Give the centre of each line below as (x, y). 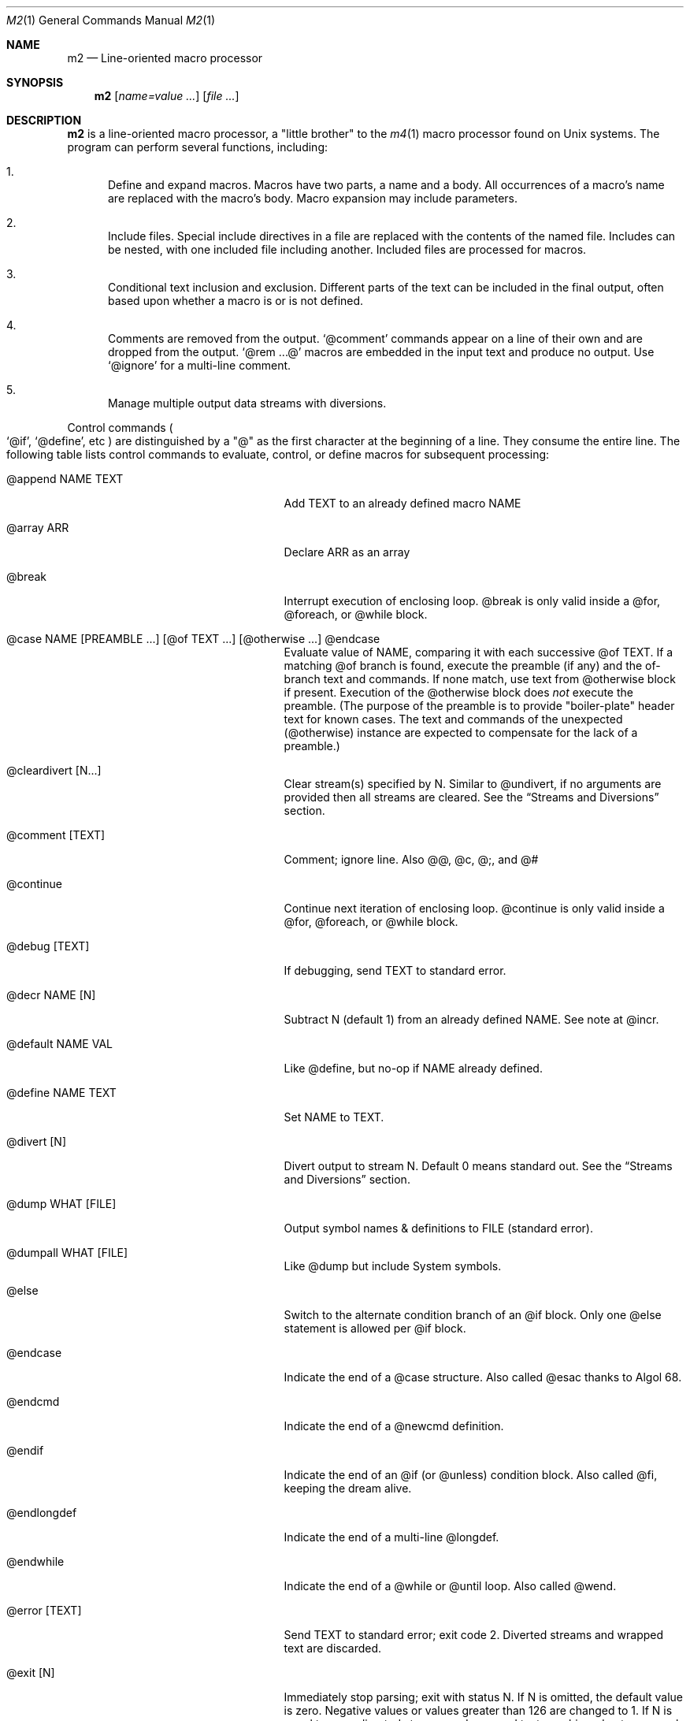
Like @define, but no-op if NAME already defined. (413, 1068)
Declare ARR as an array (347, 552)
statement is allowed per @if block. (375, 1328)
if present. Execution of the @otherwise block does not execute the (458, 692)
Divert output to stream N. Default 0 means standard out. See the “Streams (478, 1166)
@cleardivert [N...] (54, 770)
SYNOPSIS (35, 82)
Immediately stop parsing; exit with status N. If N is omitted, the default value (484, 1697)
